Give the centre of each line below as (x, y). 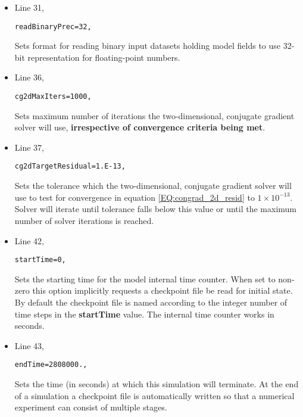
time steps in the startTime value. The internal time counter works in (144, 314)
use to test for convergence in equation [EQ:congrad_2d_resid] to (135, 197)
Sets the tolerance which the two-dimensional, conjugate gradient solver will (153, 186)
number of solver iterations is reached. (84, 220)
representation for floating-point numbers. (104, 57)
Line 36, (29, 77)
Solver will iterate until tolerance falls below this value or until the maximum (155, 209)
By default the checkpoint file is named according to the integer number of (151, 302)
